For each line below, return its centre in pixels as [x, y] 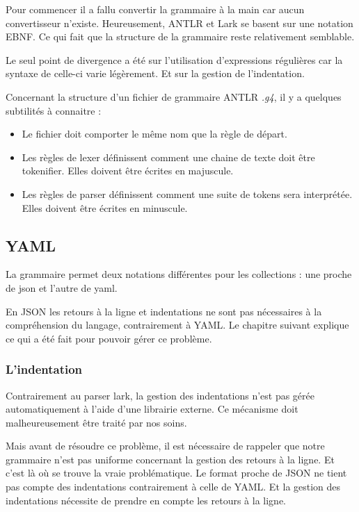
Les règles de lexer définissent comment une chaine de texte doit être [168, 157]
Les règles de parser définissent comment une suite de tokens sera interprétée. [187, 193]
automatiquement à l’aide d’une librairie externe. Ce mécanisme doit [152, 409]
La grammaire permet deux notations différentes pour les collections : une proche [179, 274]
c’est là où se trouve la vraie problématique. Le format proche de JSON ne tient [176, 473]
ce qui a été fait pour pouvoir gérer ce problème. [109, 338]
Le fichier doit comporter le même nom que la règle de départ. [154, 134]
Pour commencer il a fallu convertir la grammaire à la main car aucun [155, 9]
